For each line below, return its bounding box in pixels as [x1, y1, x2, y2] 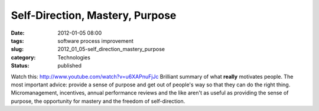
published [57, 62, 82, 69]
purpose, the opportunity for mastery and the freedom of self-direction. [11, 97, 185, 105]
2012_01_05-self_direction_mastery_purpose [57, 46, 165, 53]
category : [11, 53, 36, 61]
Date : [11, 29, 25, 36]
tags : [11, 37, 24, 44]
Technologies [57, 53, 91, 61]
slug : [11, 46, 24, 53]
